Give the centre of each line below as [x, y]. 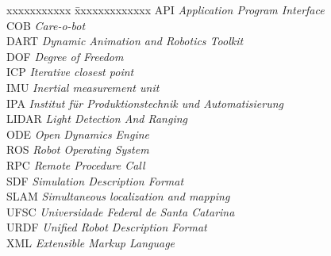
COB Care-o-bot [46, 25]
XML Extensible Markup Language [91, 242]
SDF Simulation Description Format [95, 180]
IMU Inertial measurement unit [83, 87]
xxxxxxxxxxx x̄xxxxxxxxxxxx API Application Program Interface [165, 10]
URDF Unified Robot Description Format [107, 227]
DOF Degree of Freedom [65, 56]
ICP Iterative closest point [70, 72]
